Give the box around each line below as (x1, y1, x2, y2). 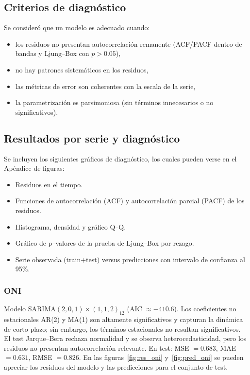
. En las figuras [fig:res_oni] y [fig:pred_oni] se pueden (79, 352, 244, 362)
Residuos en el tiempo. (15, 179, 83, 189)
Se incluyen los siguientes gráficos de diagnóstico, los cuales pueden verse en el (4, 153, 237, 163)
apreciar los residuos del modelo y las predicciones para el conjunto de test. (4, 361, 228, 372)
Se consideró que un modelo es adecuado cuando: (4, 22, 150, 33)
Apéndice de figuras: (4, 163, 65, 173)
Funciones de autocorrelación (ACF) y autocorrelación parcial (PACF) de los (15, 196, 245, 206)
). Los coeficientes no (174, 304, 236, 314)
